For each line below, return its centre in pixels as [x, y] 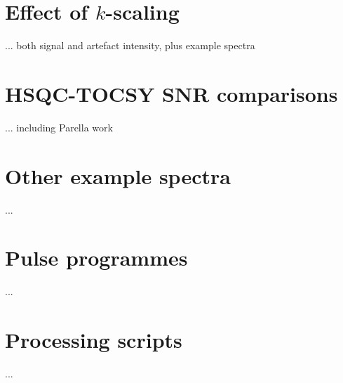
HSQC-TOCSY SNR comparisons [171, 93]
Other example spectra [118, 175]
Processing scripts [94, 340]
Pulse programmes [96, 258]
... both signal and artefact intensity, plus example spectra [130, 45]
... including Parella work [59, 127]
